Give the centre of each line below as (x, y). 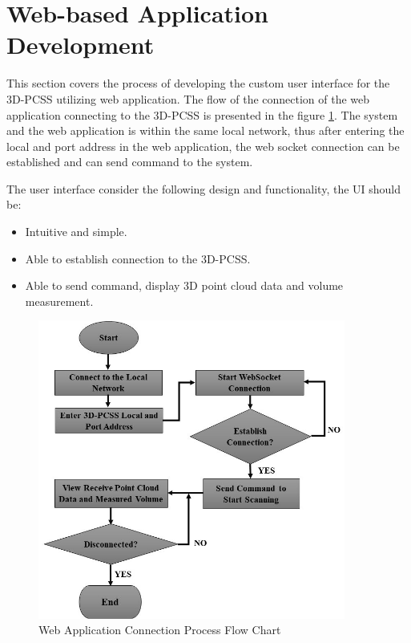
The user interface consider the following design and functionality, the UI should (204, 188)
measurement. (59, 301)
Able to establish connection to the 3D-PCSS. (138, 258)
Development (81, 45)
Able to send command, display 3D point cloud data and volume (184, 285)
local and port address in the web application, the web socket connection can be (203, 146)
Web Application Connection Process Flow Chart (160, 630)
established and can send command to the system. (130, 162)
